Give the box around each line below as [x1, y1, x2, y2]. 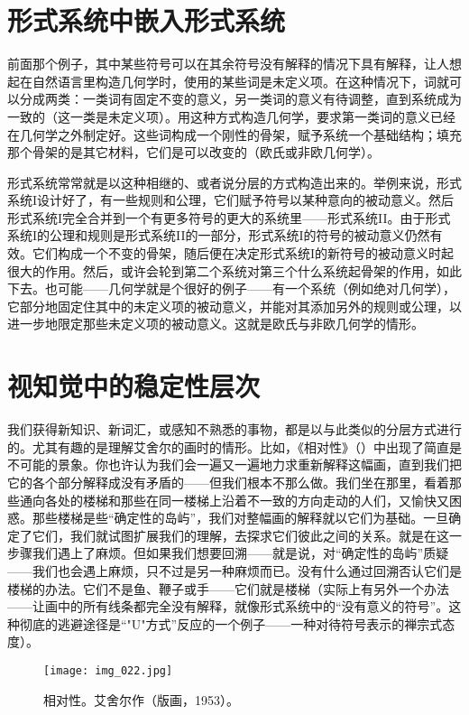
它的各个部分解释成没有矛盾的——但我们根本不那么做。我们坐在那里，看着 [7, 472, 449, 491]
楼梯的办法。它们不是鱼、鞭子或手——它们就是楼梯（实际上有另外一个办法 [7, 579, 449, 598]
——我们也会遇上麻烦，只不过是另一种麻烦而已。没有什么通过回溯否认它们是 [7, 561, 462, 580]
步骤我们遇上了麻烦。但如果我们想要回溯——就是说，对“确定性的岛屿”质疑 [7, 543, 449, 562]
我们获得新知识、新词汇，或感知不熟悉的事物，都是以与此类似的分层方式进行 [7, 420, 462, 439]
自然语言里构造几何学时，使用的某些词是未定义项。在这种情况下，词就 [32, 71, 449, 90]
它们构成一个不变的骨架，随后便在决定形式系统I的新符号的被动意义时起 [32, 244, 455, 263]
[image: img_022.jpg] [43, 664, 173, 677]
